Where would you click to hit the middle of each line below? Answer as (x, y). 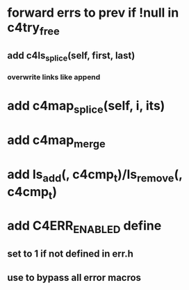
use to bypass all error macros (74, 277)
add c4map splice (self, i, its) (86, 107)
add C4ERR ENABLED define (84, 227)
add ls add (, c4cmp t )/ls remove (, (95, 176)
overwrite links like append (54, 77)
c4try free (34, 29)
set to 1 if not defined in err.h (70, 254)
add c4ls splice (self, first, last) (71, 57)
